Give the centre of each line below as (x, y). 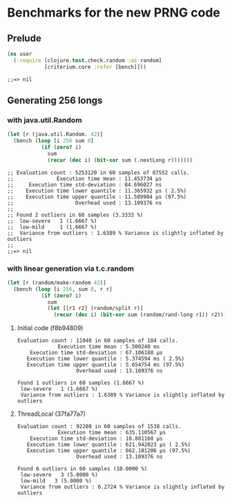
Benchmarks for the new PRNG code (114, 13)
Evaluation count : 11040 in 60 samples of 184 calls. (98, 341)
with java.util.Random (45, 120)
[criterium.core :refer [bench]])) (95, 67)
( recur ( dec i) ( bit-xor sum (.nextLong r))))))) (120, 160)
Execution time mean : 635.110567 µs (112, 433)
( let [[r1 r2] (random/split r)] (95, 309)
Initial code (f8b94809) (50, 328)
